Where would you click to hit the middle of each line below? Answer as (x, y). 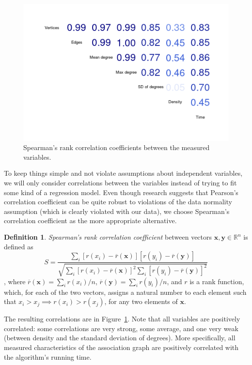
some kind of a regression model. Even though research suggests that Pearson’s (121, 192)
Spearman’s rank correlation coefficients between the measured (117, 147)
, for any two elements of (141, 301)
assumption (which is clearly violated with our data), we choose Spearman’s (117, 211)
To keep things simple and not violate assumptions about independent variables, (123, 173)
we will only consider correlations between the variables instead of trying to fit (120, 183)
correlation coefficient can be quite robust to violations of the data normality (118, 202)
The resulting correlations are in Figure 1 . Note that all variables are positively (122, 319)
